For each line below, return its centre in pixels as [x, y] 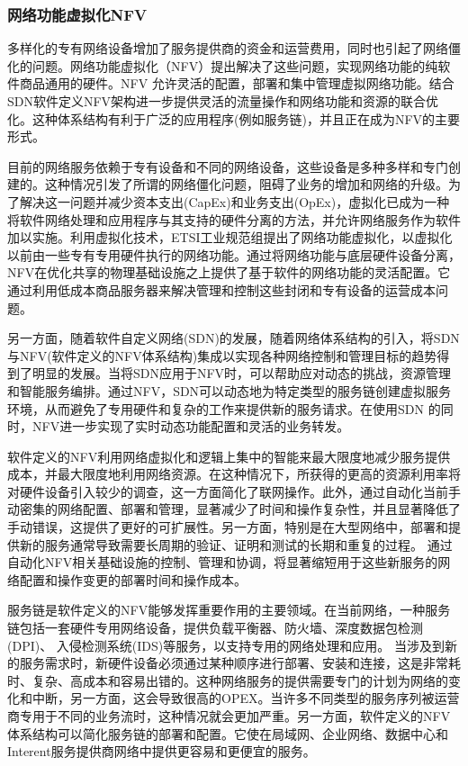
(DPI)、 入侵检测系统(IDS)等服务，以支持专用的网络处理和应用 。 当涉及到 [226, 645]
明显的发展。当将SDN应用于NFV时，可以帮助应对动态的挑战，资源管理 [242, 373]
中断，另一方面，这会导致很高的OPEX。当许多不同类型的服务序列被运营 [246, 698]
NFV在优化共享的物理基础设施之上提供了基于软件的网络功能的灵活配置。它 [229, 272]
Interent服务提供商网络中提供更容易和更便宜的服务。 [162, 751]
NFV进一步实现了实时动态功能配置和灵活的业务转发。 [191, 426]
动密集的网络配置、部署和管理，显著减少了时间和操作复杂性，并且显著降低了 [234, 509]
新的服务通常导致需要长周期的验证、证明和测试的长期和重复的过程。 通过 [236, 544]
